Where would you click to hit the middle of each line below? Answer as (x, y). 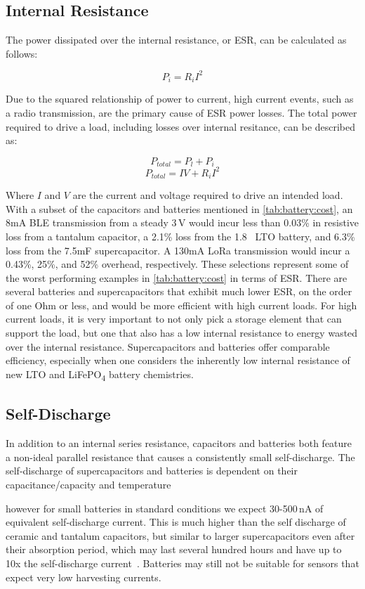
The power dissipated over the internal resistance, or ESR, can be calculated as (176, 40)
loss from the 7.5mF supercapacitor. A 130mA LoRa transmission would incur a (178, 250)
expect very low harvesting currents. (84, 577)
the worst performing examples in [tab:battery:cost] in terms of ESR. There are (177, 277)
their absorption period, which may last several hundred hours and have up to (174, 549)
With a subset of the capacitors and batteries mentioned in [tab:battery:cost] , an (179, 208)
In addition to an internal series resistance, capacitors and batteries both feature (179, 443)
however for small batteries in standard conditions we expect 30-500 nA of (165, 508)
